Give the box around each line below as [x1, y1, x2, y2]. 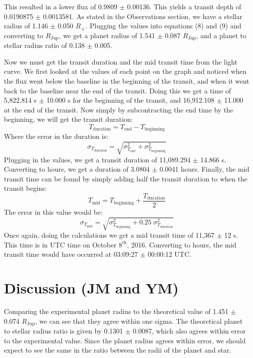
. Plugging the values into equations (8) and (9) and [85, 21, 242, 31]
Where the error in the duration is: [4, 131, 108, 141]
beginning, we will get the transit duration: [4, 114, 133, 124]
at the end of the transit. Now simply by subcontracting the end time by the [4, 104, 233, 114]
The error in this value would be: [4, 207, 103, 217]
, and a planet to [196, 30, 247, 40]
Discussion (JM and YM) [4, 278, 179, 298]
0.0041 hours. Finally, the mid [159, 164, 250, 174]
